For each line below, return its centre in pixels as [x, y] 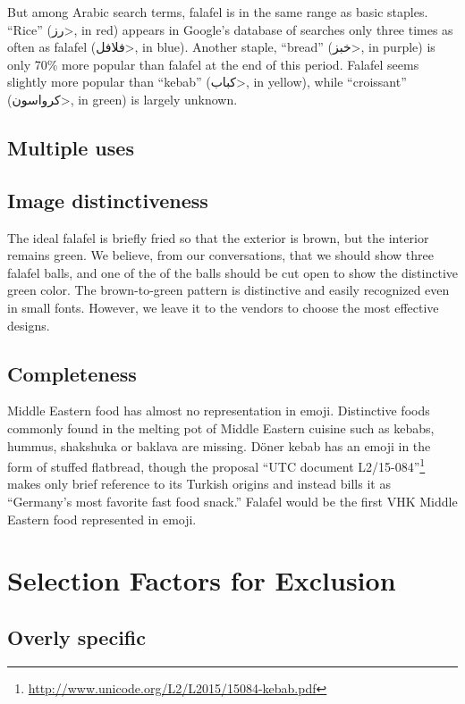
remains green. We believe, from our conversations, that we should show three [220, 255]
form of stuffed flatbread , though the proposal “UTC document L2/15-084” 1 [216, 465]
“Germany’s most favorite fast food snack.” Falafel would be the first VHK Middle [232, 501]
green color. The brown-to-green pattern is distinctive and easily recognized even [228, 290]
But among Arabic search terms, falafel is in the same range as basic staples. [218, 12]
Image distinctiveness [108, 200]
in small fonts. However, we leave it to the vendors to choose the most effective [223, 307]
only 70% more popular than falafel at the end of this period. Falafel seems [213, 64]
